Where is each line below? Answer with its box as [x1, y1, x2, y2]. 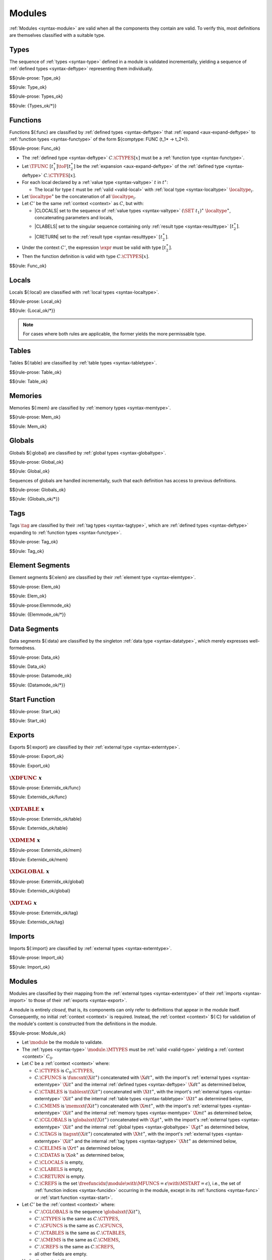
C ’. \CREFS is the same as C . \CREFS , [34, 1244, 115, 1250]
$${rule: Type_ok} [9, 84, 47, 90]
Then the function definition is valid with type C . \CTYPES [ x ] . [22, 254, 150, 260]
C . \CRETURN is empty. [34, 1173, 85, 1179]
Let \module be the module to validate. [22, 1039, 103, 1045]
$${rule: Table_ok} [9, 378, 48, 384]
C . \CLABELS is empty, [34, 1166, 83, 1172]
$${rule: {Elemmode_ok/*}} [9, 611, 66, 617]
